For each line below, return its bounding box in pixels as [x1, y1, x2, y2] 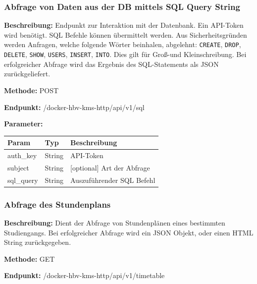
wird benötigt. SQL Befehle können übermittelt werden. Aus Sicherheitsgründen [4, 29, 247, 40]
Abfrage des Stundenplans [4, 198, 111, 210]
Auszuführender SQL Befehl [70, 174, 155, 185]
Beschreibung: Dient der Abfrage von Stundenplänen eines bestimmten [4, 218, 225, 228]
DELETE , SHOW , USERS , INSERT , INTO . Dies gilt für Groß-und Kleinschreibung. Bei [4, 49, 247, 59]
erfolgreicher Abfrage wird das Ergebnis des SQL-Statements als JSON [4, 58, 219, 69]
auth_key [7, 150, 37, 161]
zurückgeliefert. [4, 68, 51, 79]
